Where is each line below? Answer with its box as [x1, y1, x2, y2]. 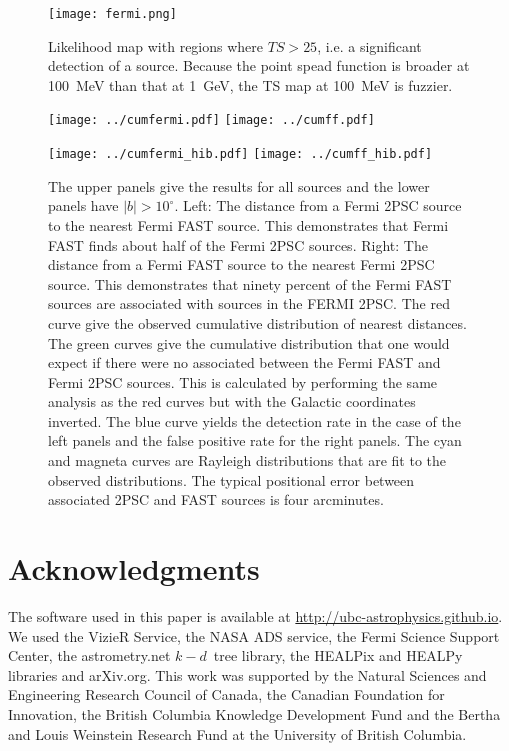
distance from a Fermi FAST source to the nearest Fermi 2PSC [48, 254, 435, 275]
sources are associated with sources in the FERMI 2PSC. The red [48, 293, 450, 314]
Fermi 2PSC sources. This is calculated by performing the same [48, 371, 438, 392]
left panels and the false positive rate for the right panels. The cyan [48, 430, 462, 451]
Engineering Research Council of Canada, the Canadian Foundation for [8, 684, 445, 705]
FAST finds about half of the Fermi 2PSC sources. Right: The [48, 234, 428, 255]
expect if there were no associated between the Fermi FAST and [48, 352, 441, 373]
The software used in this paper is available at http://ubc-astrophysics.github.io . [8, 605, 503, 626]
